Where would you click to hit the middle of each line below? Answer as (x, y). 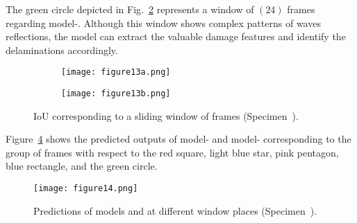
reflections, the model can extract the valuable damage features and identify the (176, 36)
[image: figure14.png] (86, 189)
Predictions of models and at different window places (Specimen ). (175, 210)
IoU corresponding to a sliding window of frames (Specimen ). (166, 115)
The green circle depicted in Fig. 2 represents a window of (130, 9)
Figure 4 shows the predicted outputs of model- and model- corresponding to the (178, 139)
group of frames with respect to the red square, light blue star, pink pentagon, (172, 152)
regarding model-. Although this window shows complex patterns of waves (163, 23)
